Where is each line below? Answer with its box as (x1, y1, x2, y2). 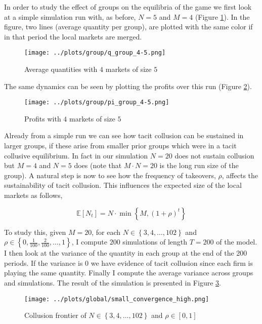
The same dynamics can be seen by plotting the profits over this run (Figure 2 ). (4, 80, 252, 91)
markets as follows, (4, 190, 63, 200)
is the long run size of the (159, 160, 239, 171)
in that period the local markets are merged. (4, 31, 142, 42)
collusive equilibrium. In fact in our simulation (4, 150, 148, 160)
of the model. (216, 236, 257, 247)
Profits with (24, 113, 61, 124)
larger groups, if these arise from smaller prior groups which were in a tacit (4, 140, 237, 151)
